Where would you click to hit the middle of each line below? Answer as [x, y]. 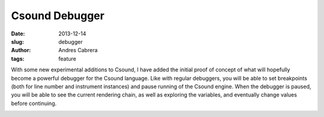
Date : [18, 34]
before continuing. [34, 103]
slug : [17, 41]
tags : [18, 58]
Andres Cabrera [78, 50]
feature [67, 58]
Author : [21, 50]
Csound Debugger [58, 16]
